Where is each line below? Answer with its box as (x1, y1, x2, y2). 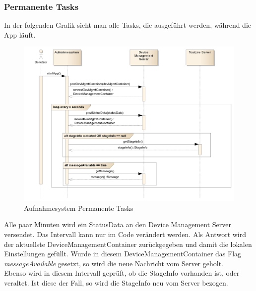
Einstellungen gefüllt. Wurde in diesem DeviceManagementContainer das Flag (4, 248, 242, 259)
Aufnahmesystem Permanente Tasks (24, 202, 133, 213)
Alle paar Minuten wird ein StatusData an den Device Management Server (4, 219, 231, 230)
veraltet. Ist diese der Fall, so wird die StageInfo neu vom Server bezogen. (4, 277, 228, 288)
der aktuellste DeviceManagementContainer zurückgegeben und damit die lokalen (4, 239, 252, 249)
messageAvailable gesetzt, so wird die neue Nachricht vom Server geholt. (4, 258, 223, 268)
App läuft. (4, 29, 36, 40)
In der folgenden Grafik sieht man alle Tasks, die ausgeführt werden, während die (4, 20, 252, 30)
